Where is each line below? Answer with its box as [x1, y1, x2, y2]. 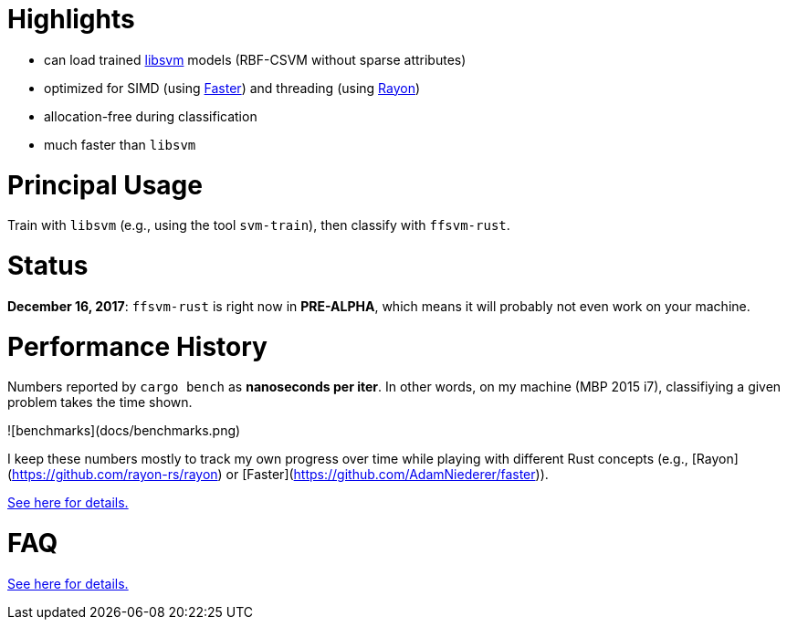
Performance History [7, 330, 268, 362]
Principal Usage [7, 169, 203, 201]
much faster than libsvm [44, 136, 196, 152]
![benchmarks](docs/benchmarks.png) [7, 423, 241, 439]
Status [7, 250, 89, 281]
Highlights [7, 4, 135, 35]
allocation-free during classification [44, 108, 257, 124]
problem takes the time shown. [7, 394, 193, 411]
